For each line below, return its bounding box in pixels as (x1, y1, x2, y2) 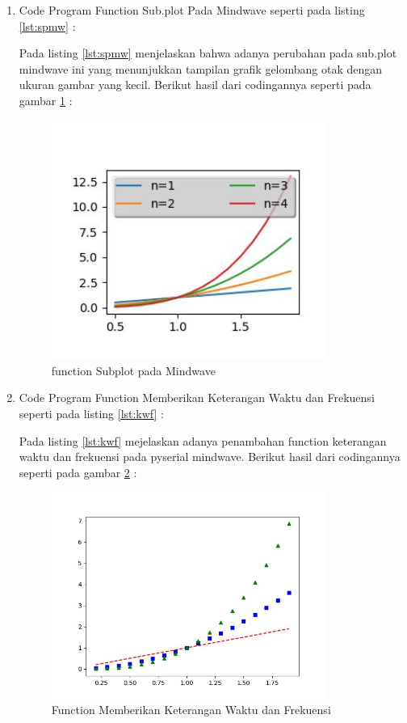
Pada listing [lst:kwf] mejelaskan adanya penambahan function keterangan (19, 432, 387, 449)
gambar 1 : (19, 91, 73, 108)
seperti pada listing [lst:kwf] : (19, 405, 165, 421)
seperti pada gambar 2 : (19, 463, 137, 480)
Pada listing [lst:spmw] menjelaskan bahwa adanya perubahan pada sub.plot (19, 44, 397, 61)
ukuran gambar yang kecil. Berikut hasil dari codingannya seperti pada (19, 76, 371, 93)
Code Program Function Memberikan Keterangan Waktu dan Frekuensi (19, 389, 375, 406)
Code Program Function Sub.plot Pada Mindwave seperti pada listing (19, 2, 365, 18)
